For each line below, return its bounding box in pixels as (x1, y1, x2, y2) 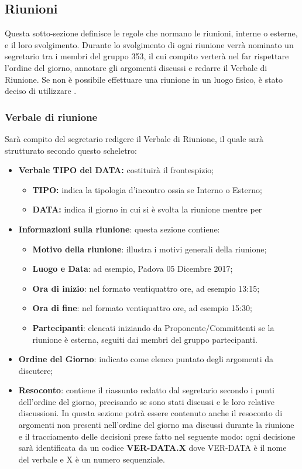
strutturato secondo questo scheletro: (5, 144, 137, 156)
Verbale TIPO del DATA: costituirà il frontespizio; (18, 164, 214, 176)
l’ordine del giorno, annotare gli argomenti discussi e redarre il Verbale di (5, 61, 267, 73)
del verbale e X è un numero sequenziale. (18, 453, 165, 465)
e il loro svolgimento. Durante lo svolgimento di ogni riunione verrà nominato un (5, 38, 294, 50)
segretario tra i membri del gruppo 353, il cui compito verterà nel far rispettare (5, 50, 289, 62)
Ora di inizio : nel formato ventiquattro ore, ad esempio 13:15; (32, 282, 260, 294)
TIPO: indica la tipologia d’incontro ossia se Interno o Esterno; (32, 183, 262, 195)
